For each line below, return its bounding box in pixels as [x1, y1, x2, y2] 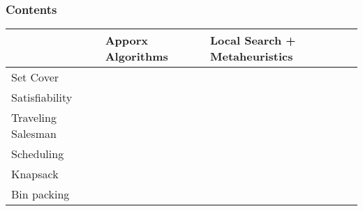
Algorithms [105, 48, 168, 65]
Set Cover [11, 69, 59, 86]
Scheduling [11, 146, 64, 162]
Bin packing [11, 186, 70, 203]
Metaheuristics [210, 48, 293, 65]
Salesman [11, 125, 57, 142]
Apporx [105, 32, 149, 49]
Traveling [11, 109, 57, 126]
